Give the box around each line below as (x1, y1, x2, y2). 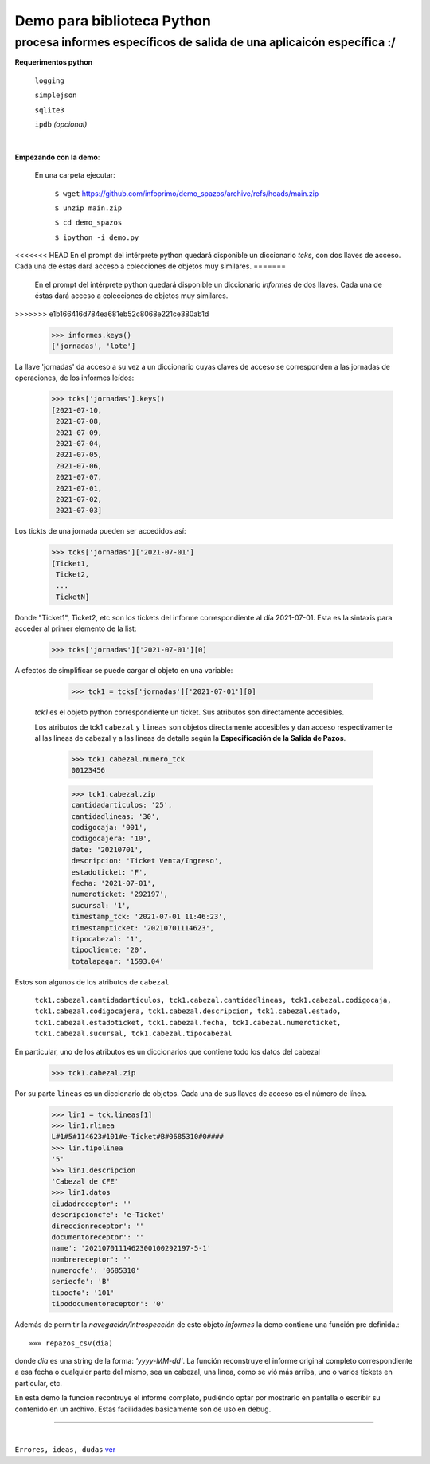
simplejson (34, 91, 77, 100)
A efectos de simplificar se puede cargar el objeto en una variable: (14, 666, 233, 675)
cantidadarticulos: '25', (71, 801, 173, 810)
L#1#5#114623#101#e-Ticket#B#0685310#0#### (51, 1132, 225, 1141)
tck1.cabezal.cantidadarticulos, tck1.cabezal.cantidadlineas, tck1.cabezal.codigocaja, (34, 996, 392, 1005)
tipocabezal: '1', (71, 934, 143, 943)
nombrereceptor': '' (51, 1255, 131, 1264)
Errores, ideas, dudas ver (14, 1445, 115, 1454)
